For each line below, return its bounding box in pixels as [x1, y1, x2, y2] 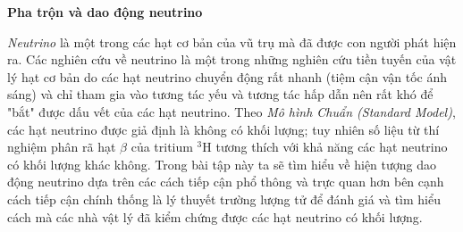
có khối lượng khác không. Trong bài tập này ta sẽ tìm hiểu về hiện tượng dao [7, 154, 437, 173]
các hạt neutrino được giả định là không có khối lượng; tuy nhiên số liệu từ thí [7, 120, 440, 138]
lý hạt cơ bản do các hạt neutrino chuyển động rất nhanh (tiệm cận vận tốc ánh [7, 67, 448, 86]
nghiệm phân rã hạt [7, 137, 116, 156]
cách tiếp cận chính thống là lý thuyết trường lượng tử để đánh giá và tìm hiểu [7, 189, 442, 208]
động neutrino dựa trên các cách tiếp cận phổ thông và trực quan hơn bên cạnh [7, 172, 444, 191]
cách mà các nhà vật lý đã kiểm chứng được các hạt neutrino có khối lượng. [7, 207, 423, 226]
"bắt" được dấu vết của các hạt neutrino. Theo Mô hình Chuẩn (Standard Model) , [7, 102, 456, 120]
